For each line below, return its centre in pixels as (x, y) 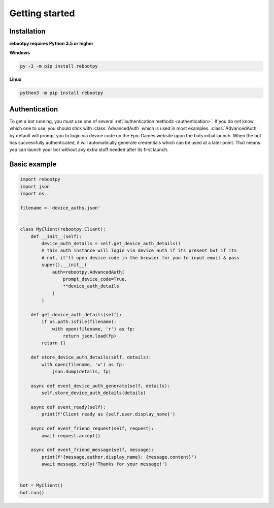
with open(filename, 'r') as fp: (94, 329)
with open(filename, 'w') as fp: (83, 364)
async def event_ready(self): (68, 407)
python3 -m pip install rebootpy (62, 93)
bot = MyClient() (42, 485)
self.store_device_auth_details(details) (94, 393)
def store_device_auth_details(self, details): (91, 357)
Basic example (33, 165)
